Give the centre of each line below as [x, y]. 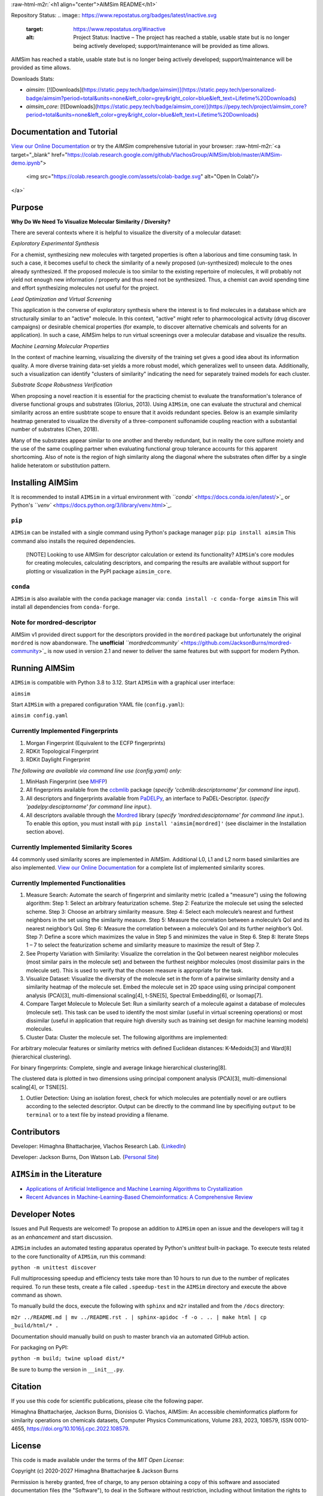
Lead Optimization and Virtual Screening [61, 299]
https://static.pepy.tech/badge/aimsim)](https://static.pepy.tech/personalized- [180, 90]
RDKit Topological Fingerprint [62, 751]
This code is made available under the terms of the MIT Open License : [98, 1459]
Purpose [27, 207]
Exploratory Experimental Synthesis [55, 244]
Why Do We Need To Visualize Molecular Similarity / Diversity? [91, 221]
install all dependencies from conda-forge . [65, 607]
